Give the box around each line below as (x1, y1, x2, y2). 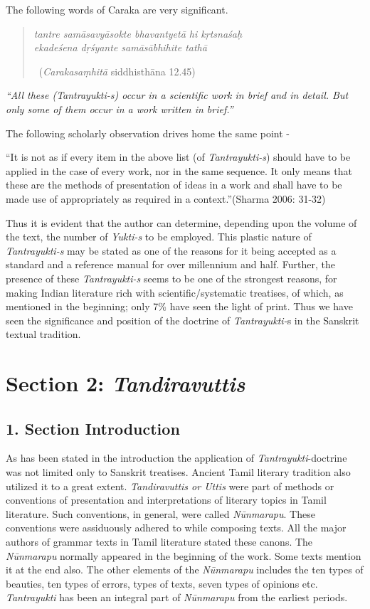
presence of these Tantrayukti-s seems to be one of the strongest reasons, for (6, 270, 337, 285)
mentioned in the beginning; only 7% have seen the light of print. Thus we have (6, 299, 353, 314)
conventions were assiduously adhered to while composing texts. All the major (6, 520, 347, 535)
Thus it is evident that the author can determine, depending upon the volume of (6, 215, 357, 230)
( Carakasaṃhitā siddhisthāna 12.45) (38, 63, 196, 78)
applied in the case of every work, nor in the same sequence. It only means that (6, 163, 352, 178)
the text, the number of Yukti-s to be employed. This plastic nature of (6, 229, 312, 244)
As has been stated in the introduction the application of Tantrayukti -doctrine (6, 450, 347, 465)
